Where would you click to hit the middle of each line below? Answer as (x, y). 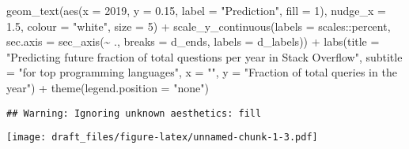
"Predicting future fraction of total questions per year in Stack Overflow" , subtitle (204, 56)
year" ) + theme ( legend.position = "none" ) (108, 87)
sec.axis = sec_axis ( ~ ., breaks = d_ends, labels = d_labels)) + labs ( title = (193, 41)
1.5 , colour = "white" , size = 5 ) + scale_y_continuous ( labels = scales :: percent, (199, 26)
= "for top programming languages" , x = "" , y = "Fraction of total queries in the (202, 72)
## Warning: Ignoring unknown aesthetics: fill (134, 113)
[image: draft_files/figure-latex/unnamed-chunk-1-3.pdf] (162, 138)
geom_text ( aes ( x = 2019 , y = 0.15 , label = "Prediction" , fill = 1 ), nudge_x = (196, 10)
